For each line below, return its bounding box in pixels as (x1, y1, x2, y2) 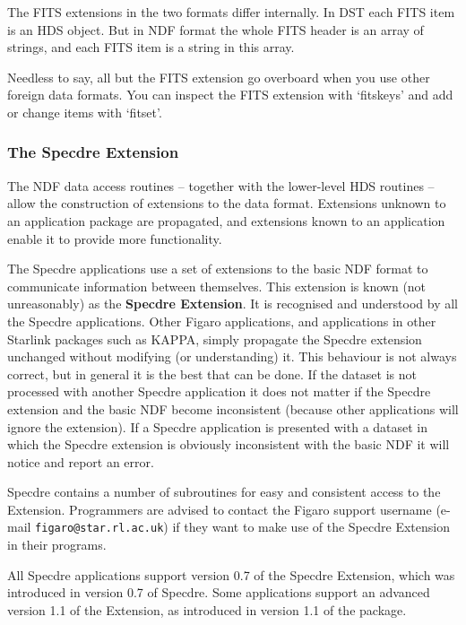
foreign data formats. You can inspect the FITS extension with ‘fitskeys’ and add (7, 85, 453, 104)
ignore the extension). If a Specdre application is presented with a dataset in (7, 417, 428, 436)
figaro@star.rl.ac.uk (35, 522, 164, 535)
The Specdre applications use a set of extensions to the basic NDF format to (7, 259, 428, 278)
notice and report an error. (7, 452, 154, 471)
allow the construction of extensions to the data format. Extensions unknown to (7, 194, 446, 213)
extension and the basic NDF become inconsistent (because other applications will (7, 399, 459, 418)
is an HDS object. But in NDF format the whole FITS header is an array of (7, 20, 424, 39)
